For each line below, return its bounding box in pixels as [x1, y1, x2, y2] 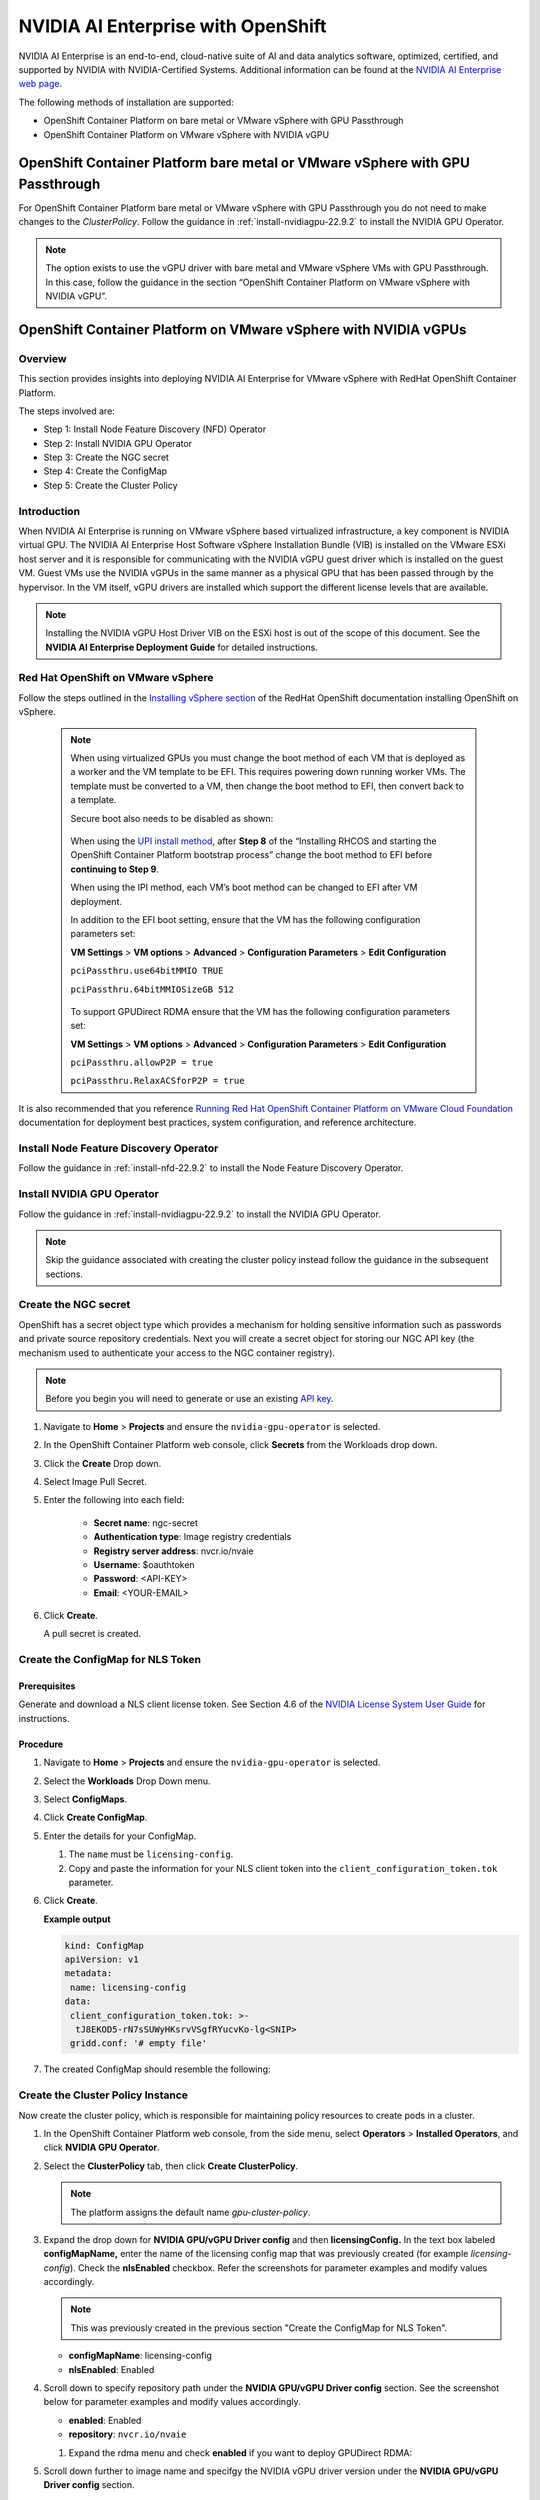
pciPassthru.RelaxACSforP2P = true [70, 1075, 245, 1087]
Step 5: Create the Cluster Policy [43, 479, 179, 491]
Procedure [18, 1738, 64, 1750]
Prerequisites [18, 1680, 76, 1692]
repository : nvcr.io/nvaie [68, 2428, 187, 2440]
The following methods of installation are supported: [18, 96, 234, 108]
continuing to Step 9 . [70, 863, 160, 875]
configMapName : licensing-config [68, 2350, 212, 2362]
